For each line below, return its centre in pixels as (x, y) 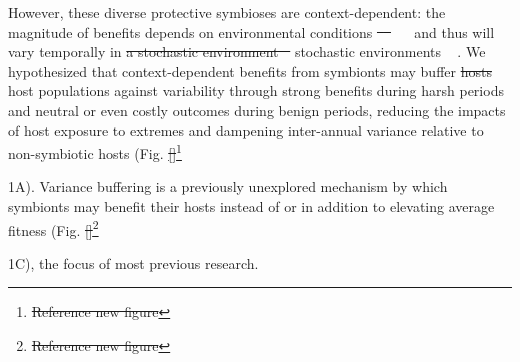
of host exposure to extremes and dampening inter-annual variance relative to (246, 129)
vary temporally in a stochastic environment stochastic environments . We (247, 51)
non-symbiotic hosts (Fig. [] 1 (95, 151)
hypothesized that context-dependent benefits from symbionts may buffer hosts (250, 70)
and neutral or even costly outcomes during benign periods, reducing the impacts (257, 109)
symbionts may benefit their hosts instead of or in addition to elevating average (251, 206)
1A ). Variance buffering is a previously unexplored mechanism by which (228, 186)
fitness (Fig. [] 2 (53, 228)
